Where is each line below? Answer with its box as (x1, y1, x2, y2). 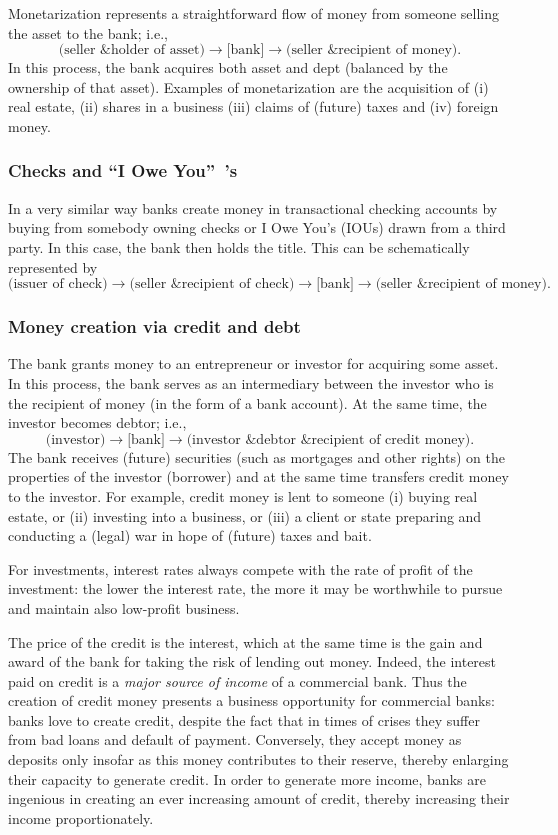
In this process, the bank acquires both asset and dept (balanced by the (8, 57, 448, 78)
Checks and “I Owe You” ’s (8, 158, 238, 183)
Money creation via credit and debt (8, 314, 301, 339)
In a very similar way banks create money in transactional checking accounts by (8, 197, 498, 218)
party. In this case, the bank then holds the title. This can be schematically (8, 236, 470, 257)
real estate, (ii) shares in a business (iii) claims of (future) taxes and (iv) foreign (8, 96, 499, 117)
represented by (8, 256, 98, 277)
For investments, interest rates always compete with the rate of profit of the (8, 558, 473, 579)
